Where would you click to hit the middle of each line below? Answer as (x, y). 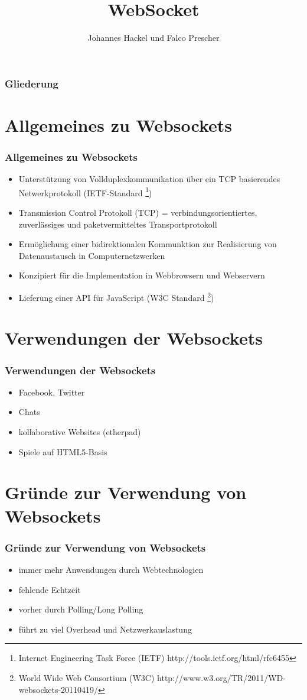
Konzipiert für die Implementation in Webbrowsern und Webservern (142, 275)
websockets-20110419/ (58, 689)
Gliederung (32, 83)
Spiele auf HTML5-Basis (63, 451)
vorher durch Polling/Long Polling (81, 609)
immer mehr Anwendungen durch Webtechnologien (111, 570)
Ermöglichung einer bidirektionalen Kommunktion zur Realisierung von (148, 244)
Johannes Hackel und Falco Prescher (153, 38)
